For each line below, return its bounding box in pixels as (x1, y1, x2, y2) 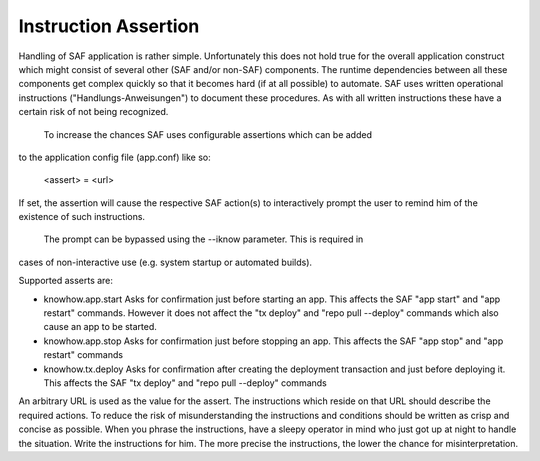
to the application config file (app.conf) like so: (18, 151, 212, 163)
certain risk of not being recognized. (18, 106, 169, 118)
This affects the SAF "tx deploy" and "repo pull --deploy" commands (43, 376, 327, 389)
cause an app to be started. (43, 321, 157, 333)
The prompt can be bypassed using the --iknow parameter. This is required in (43, 233, 364, 245)
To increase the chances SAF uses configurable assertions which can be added (43, 128, 372, 140)
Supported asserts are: (18, 275, 114, 287)
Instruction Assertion (18, 15, 200, 37)
